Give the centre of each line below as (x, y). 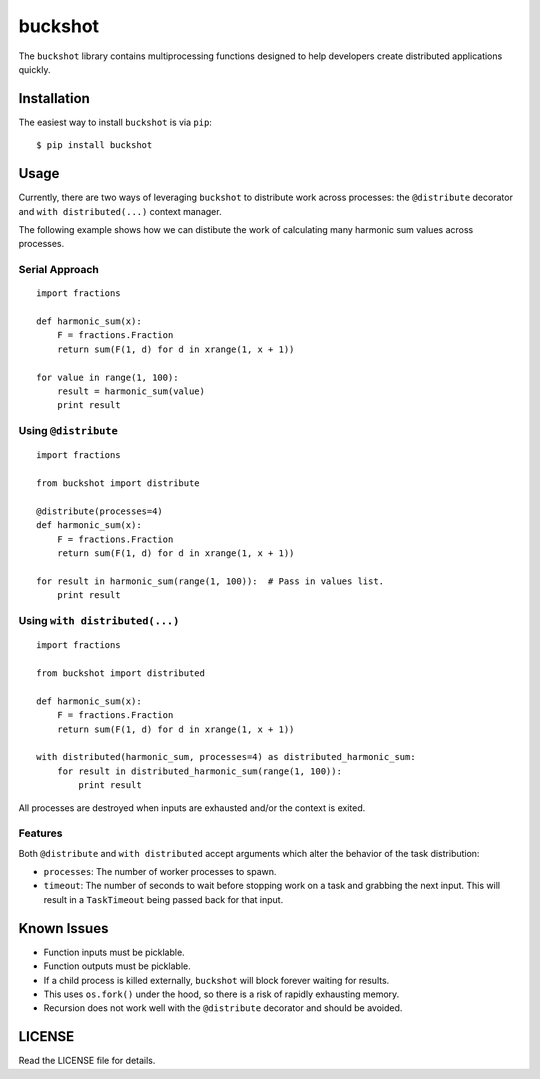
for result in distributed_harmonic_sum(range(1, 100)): (199, 771)
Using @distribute (68, 431)
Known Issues (63, 928)
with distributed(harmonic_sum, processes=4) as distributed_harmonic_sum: (226, 757)
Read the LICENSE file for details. (87, 1061)
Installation (54, 98)
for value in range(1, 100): (107, 377)
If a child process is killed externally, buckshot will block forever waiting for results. (216, 980)
